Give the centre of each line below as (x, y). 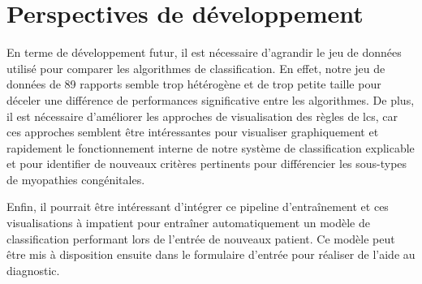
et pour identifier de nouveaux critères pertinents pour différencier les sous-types (207, 164)
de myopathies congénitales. (76, 179)
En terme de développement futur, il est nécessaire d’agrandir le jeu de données (204, 52)
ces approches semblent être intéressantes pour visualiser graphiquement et (193, 132)
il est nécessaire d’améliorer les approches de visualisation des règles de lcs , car (202, 116)
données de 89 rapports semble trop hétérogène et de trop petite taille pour (194, 84)
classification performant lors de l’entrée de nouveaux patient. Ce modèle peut (201, 238)
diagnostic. (33, 270)
